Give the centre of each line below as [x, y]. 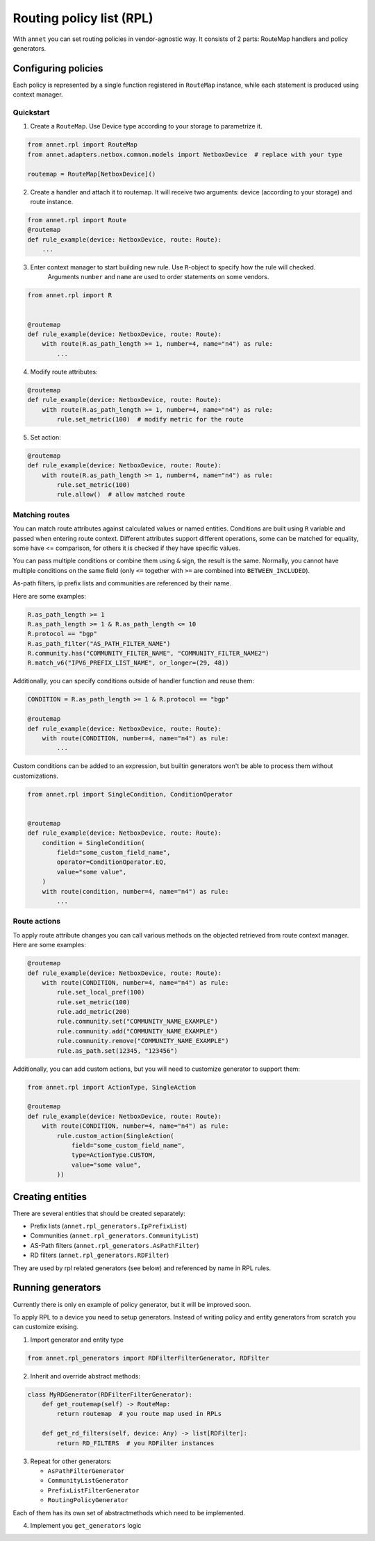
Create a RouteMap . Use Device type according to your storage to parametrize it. [147, 126]
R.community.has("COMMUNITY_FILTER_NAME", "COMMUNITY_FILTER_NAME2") [148, 653]
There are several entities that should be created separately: [99, 1213]
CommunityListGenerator [88, 1481]
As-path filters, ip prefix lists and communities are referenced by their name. [122, 583]
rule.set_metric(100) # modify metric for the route [150, 419]
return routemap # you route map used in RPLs [139, 1414]
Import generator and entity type [77, 1340]
